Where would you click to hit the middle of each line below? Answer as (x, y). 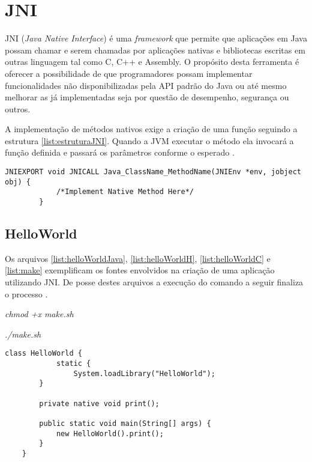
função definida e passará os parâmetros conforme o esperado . (120, 152)
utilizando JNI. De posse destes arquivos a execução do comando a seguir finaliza (154, 282)
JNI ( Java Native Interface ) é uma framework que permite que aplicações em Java (156, 38)
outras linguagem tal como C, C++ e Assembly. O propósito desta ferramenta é (152, 62)
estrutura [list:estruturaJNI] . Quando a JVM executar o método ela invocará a (149, 140)
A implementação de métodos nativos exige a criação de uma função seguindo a (151, 129)
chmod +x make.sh (39, 314)
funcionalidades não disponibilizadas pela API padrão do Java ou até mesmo (146, 85)
